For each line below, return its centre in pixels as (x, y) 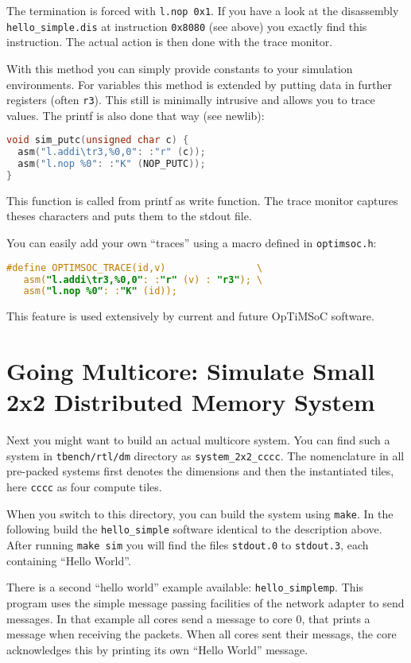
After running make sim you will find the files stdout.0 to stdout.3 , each (188, 545)
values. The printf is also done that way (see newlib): (136, 115)
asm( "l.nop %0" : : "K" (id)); (100, 291)
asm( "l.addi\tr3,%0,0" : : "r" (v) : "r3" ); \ (143, 279)
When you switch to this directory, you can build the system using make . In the (200, 513)
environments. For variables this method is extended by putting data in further (199, 84)
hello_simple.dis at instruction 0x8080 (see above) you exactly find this (187, 26)
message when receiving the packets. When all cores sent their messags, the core (202, 634)
